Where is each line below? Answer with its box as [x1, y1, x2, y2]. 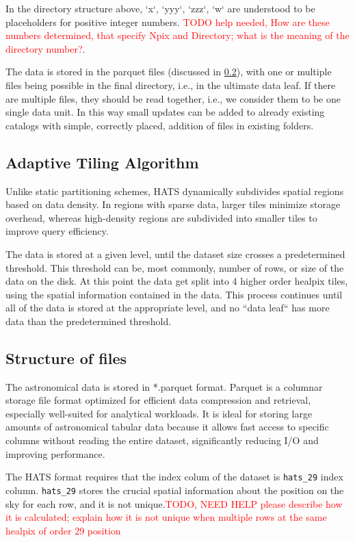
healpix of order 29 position [5, 523, 121, 537]
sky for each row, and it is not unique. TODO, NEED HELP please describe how [5, 496, 343, 511]
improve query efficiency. [5, 224, 109, 238]
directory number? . [5, 41, 86, 55]
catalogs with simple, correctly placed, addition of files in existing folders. [5, 118, 314, 132]
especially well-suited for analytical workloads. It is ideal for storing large [5, 406, 313, 420]
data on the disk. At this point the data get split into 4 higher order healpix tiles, [5, 274, 348, 288]
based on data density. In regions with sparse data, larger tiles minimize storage [5, 197, 341, 211]
